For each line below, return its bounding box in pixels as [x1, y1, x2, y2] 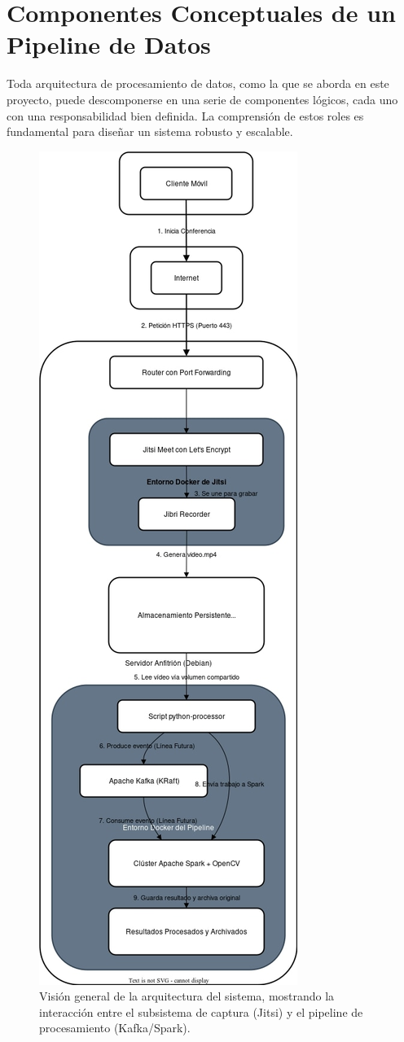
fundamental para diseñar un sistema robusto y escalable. [7, 123, 293, 140]
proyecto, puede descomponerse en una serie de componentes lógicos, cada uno [7, 90, 398, 107]
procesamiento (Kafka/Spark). [39, 1019, 191, 1036]
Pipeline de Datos [7, 28, 211, 61]
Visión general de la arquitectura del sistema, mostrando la [39, 987, 335, 1005]
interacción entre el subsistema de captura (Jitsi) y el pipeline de [39, 1003, 363, 1020]
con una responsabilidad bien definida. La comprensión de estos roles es [7, 107, 364, 124]
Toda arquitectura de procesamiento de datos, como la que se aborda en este [7, 75, 389, 92]
